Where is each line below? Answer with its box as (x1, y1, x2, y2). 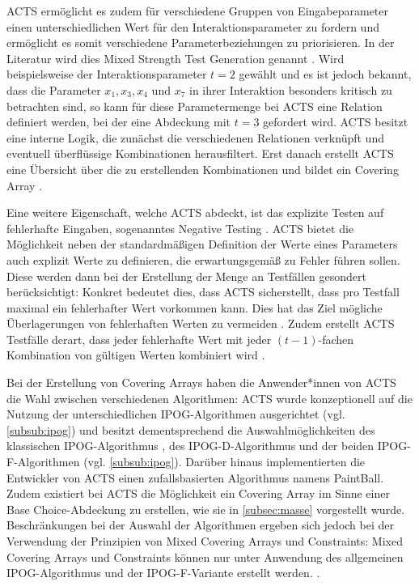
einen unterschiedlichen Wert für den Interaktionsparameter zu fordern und (6, 18, 379, 35)
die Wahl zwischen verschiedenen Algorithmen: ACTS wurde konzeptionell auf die (6, 389, 413, 406)
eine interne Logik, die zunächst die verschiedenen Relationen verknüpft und (6, 129, 384, 146)
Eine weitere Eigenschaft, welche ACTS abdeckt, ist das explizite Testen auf (6, 204, 384, 221)
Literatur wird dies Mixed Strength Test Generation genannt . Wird (6, 49, 345, 66)
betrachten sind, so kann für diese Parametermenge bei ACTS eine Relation (6, 97, 383, 114)
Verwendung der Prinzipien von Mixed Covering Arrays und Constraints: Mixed (6, 533, 403, 549)
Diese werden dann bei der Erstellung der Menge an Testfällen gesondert (6, 267, 367, 284)
